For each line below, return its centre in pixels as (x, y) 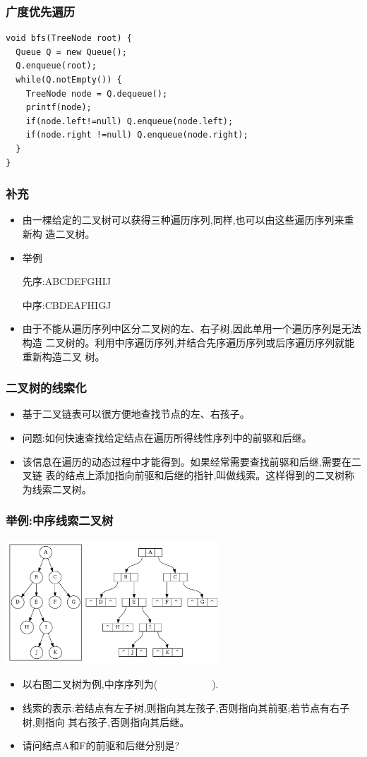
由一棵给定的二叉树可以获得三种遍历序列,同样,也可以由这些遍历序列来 (183, 220)
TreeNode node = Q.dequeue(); (97, 93)
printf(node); (59, 108)
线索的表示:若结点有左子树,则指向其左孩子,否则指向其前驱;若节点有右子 (186, 708)
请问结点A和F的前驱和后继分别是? (101, 745)
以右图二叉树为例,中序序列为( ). (120, 684)
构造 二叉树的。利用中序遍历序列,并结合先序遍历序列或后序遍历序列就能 (188, 342)
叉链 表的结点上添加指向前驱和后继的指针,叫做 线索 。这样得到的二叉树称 (188, 475)
